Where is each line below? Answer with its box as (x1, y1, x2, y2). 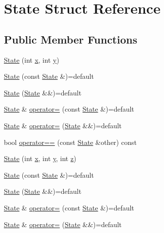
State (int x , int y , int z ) (4, 153, 76, 163)
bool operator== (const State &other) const (4, 137, 137, 147)
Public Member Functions (4, 31, 137, 47)
